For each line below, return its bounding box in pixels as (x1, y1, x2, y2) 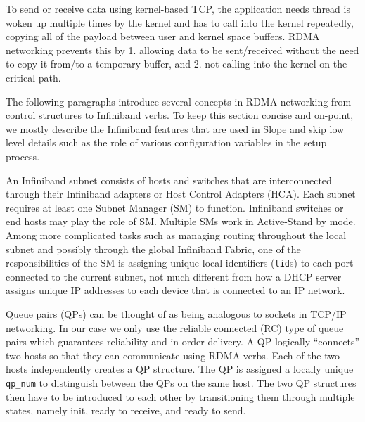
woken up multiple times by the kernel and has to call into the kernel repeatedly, (6, 15, 354, 30)
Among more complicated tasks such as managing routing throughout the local (6, 227, 347, 242)
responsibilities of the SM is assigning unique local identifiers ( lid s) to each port (6, 255, 354, 270)
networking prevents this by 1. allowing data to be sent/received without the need (6, 42, 359, 57)
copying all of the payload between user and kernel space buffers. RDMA (6, 29, 320, 44)
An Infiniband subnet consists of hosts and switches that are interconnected (6, 172, 332, 187)
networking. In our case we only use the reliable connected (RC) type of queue (6, 320, 344, 335)
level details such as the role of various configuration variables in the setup (6, 135, 327, 150)
